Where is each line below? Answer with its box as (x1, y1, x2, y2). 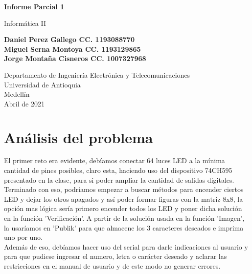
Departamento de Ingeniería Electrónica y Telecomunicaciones (4, 69, 190, 80)
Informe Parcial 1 (4, 1, 65, 11)
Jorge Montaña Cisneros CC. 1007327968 (4, 53, 146, 63)
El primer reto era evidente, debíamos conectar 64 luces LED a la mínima (4, 155, 225, 166)
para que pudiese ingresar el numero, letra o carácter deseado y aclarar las (4, 251, 227, 261)
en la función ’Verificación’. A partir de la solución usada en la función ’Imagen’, (4, 213, 245, 223)
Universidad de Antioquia (4, 79, 81, 89)
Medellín (4, 89, 30, 99)
